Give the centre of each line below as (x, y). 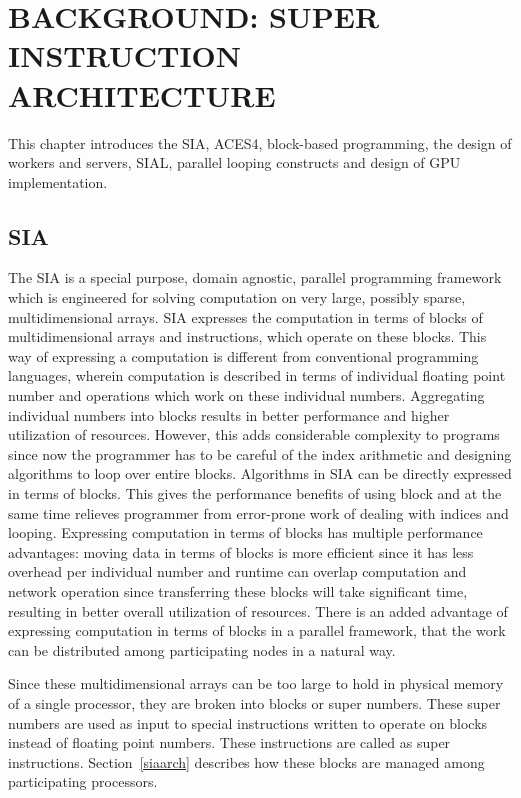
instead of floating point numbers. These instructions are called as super (229, 742)
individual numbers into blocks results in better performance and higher (229, 414)
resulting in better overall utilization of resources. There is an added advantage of (258, 610)
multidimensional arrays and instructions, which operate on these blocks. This (247, 336)
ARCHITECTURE (142, 94)
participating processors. (83, 781)
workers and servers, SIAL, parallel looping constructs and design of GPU (234, 162)
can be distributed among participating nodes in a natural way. (202, 649)
